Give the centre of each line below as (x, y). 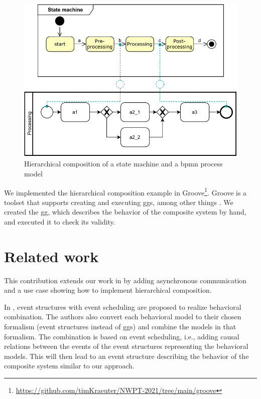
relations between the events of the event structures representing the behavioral (126, 346)
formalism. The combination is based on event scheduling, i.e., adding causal (122, 336)
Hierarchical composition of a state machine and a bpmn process (123, 164)
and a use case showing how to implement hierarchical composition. (108, 290)
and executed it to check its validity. (60, 221)
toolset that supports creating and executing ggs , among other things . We (119, 202)
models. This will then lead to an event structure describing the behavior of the (126, 356)
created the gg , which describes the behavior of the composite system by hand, (125, 212)
